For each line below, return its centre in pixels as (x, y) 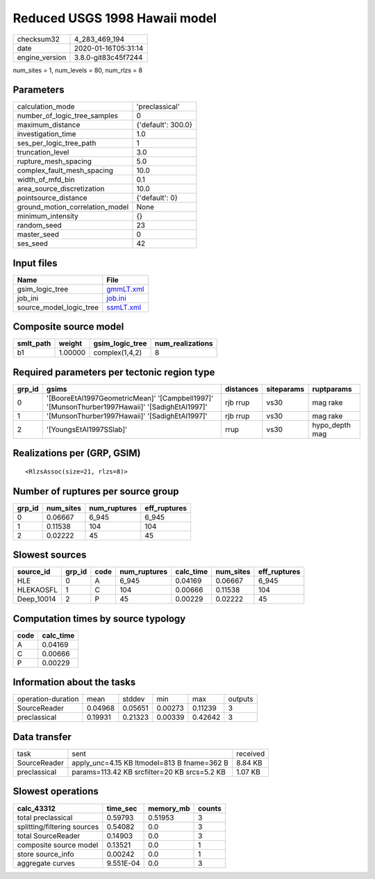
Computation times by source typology (99, 619)
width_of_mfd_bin (46, 179)
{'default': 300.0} (165, 125)
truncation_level (43, 152)
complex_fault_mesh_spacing (65, 170)
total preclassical (45, 817)
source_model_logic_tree (58, 307)
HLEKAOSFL (37, 590)
